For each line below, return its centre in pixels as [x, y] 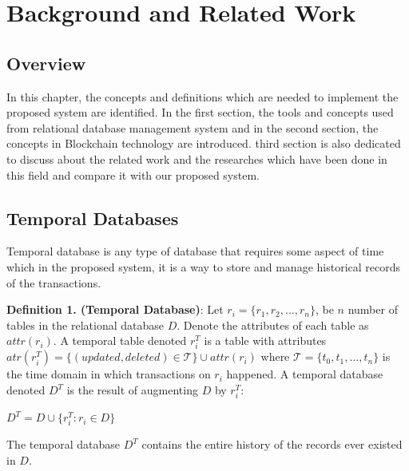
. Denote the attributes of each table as [273, 325]
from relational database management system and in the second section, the [193, 127]
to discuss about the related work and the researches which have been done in [197, 158]
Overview [46, 63]
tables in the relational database [85, 325]
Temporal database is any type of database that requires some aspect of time [195, 251]
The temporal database [64, 444]
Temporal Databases [93, 218]
